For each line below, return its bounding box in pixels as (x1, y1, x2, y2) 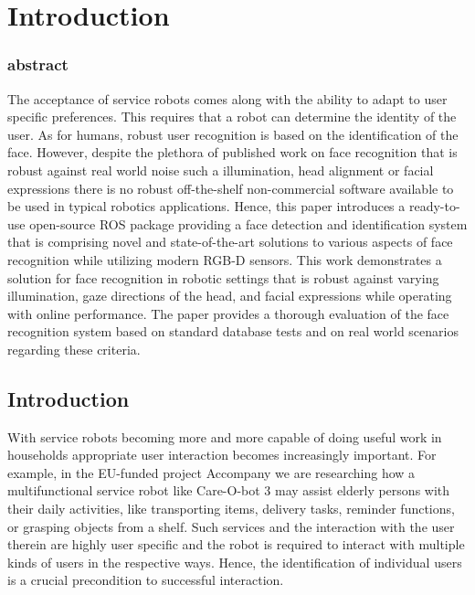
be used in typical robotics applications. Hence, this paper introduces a (7, 197, 406, 216)
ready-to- (408, 197, 460, 216)
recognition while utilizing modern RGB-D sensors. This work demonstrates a (7, 250, 442, 269)
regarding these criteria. (7, 339, 141, 358)
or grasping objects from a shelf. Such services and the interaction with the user (7, 516, 455, 536)
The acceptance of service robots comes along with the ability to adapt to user (7, 89, 448, 108)
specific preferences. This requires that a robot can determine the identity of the (7, 107, 457, 126)
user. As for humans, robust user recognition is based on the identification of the (7, 124, 459, 143)
